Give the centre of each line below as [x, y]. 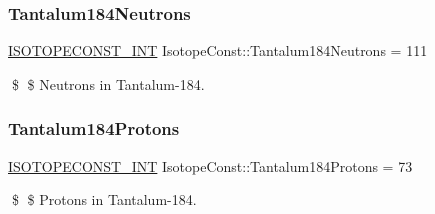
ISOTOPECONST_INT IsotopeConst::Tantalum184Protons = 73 [210, 165]
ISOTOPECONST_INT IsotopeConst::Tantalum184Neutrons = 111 [218, 50]
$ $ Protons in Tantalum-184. [104, 199]
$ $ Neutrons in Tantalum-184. [108, 83]
